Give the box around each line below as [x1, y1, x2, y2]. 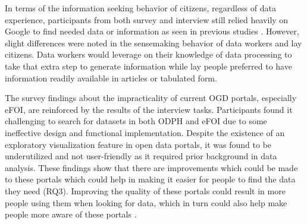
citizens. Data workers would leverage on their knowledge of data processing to [5, 48, 292, 61]
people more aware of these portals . [5, 208, 137, 220]
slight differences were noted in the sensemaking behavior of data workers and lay [5, 36, 302, 49]
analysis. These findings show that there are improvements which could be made [5, 161, 298, 173]
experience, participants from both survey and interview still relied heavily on [5, 13, 289, 26]
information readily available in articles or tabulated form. [5, 71, 217, 84]
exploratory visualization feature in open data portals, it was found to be [5, 138, 272, 150]
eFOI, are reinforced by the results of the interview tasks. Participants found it [5, 103, 293, 115]
